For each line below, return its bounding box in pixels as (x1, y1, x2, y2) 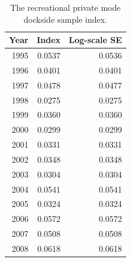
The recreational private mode (10, 1, 121, 13)
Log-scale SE (68, 33, 122, 46)
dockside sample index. (23, 13, 107, 25)
